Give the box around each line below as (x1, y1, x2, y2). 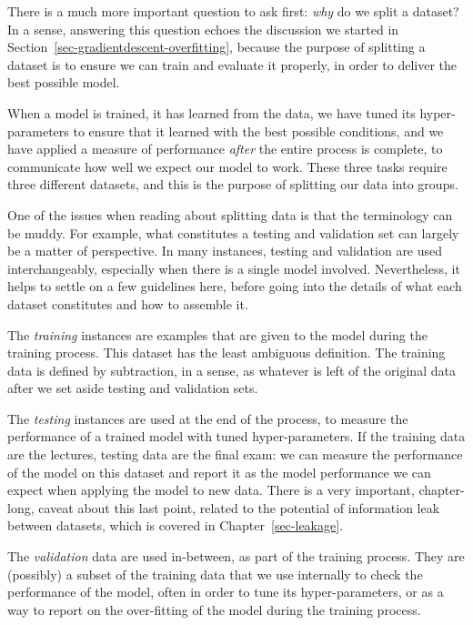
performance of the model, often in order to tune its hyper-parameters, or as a (7, 582, 444, 601)
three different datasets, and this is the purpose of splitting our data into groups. (7, 175, 458, 194)
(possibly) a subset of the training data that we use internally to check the (7, 564, 423, 583)
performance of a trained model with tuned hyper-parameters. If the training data (7, 427, 466, 446)
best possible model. (7, 73, 120, 92)
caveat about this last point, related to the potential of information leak (38, 498, 440, 517)
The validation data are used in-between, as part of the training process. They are (7, 547, 465, 566)
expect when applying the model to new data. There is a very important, (7, 480, 415, 499)
